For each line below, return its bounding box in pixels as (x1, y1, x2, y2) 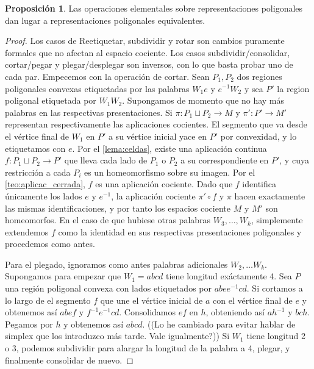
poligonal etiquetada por (5, 94, 96, 107)
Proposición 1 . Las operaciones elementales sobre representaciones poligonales (5, 2, 303, 14)
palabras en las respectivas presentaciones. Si (5, 106, 173, 118)
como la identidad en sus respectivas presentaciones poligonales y (58, 225, 302, 238)
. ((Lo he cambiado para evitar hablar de (142, 317, 296, 330)
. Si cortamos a (246, 282, 303, 295)
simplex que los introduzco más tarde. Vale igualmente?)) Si (5, 329, 230, 342)
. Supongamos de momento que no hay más (122, 94, 285, 107)
